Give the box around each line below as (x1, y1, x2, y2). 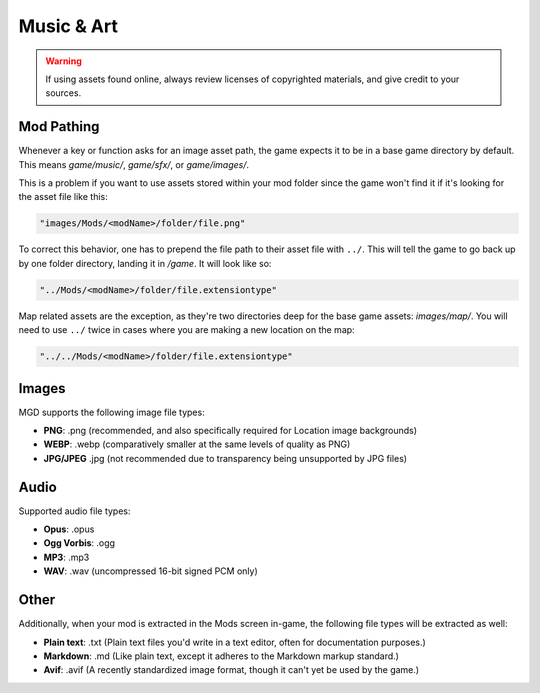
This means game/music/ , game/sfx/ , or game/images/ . (18, 158, 250, 170)
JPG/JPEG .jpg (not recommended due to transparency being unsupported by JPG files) (43, 452, 408, 464)
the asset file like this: (18, 191, 109, 203)
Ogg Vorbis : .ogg (43, 537, 115, 549)
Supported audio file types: (18, 505, 131, 517)
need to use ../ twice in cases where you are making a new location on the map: (18, 324, 355, 336)
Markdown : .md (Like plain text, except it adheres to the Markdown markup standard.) (43, 650, 400, 662)
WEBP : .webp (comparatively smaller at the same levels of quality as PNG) (43, 438, 351, 450)
